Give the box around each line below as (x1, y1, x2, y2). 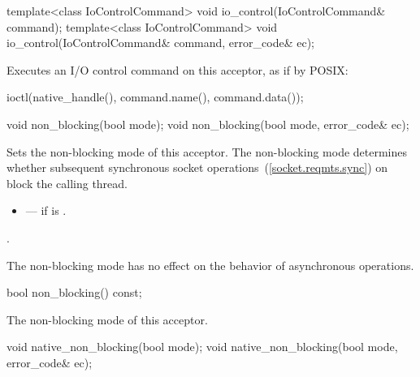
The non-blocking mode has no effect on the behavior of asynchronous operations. (6, 256, 414, 273)
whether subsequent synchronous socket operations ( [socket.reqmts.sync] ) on (6, 159, 388, 176)
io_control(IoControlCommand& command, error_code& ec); (6, 34, 314, 51)
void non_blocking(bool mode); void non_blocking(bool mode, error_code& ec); (6, 115, 409, 132)
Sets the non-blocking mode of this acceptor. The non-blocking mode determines (6, 143, 408, 160)
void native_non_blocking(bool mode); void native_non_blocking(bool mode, (6, 338, 398, 355)
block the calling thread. (6, 174, 128, 191)
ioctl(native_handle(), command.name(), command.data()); (6, 88, 304, 105)
